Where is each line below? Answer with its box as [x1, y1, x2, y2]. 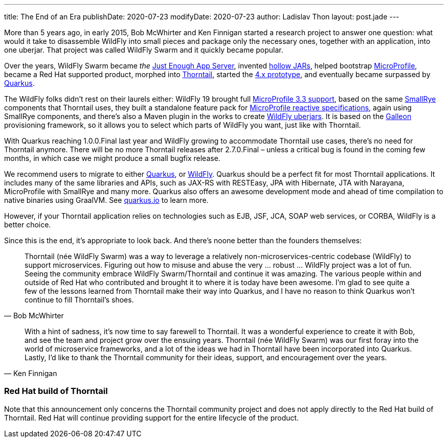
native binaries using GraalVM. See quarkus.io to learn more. [4, 196, 209, 204]
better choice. [4, 220, 51, 229]
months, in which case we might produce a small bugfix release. [4, 154, 220, 162]
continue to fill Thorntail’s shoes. [25, 295, 134, 304]
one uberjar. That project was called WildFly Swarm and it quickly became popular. [4, 45, 283, 54]
